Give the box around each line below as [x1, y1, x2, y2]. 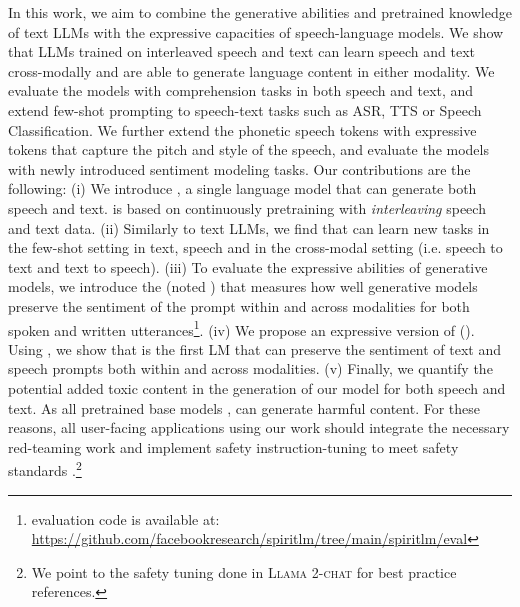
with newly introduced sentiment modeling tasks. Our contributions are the [8, 158, 471, 179]
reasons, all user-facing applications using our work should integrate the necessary [8, 417, 510, 438]
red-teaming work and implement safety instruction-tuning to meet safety [8, 436, 459, 457]
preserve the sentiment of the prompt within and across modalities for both [8, 295, 470, 316]
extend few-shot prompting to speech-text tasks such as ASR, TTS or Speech [8, 99, 482, 120]
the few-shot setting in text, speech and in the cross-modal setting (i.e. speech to [8, 237, 503, 258]
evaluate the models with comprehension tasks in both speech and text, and [8, 80, 474, 101]
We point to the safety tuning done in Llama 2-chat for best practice [31, 561, 457, 582]
